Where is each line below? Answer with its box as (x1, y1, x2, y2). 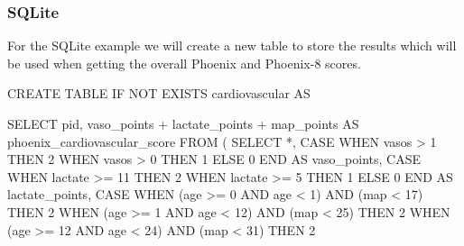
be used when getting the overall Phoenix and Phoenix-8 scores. (7, 53, 361, 72)
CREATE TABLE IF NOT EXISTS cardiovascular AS (7, 84, 311, 103)
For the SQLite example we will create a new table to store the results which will (7, 36, 457, 55)
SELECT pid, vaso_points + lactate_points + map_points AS (7, 114, 359, 132)
